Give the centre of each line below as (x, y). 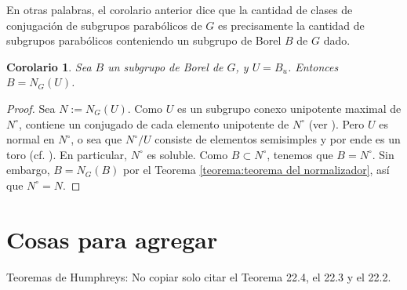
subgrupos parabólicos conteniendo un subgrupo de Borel (144, 40)
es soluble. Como (187, 154)
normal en (31, 139)
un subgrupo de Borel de (165, 66)
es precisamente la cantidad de (291, 25)
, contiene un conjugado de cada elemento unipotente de (154, 123)
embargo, (28, 170)
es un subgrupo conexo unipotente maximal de (289, 108)
